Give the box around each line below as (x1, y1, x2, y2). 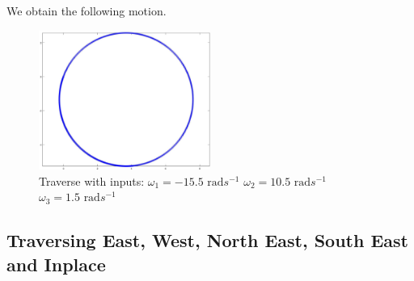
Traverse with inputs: (39, 172, 145, 189)
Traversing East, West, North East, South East (6, 228, 408, 253)
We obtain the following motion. (6, 2, 167, 19)
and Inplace (6, 251, 106, 276)
